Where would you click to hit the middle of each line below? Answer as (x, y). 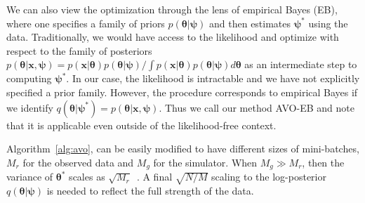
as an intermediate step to (301, 64)
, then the (323, 162)
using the (328, 23)
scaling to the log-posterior (269, 177)
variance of (30, 177)
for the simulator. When (205, 162)
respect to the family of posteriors (79, 50)
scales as (87, 177)
